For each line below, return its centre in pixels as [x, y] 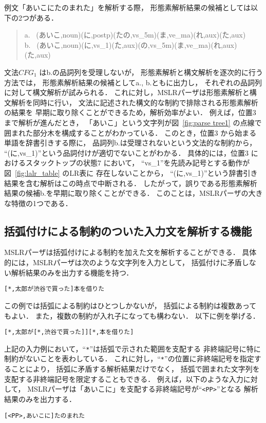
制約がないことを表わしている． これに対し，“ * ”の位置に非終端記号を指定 [129, 358]
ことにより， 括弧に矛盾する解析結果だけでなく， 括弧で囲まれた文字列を [135, 369]
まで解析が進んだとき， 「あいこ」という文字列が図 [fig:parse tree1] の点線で [133, 122]
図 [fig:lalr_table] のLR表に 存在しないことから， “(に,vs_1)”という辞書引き [131, 172]
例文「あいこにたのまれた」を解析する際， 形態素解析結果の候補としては [127, 7]
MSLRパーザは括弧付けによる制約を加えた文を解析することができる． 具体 [130, 252]
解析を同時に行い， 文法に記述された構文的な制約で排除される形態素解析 [135, 102]
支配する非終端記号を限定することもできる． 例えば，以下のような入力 [124, 379]
